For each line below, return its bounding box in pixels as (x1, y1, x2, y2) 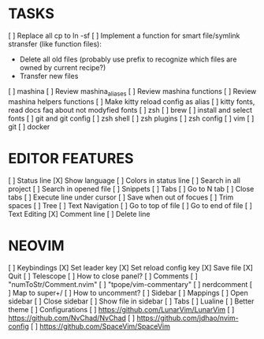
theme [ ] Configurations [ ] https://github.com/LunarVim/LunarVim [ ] (8, 304, 235, 314)
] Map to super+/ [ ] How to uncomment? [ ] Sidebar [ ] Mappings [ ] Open (8, 288, 248, 297)
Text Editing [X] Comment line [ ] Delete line (8, 209, 151, 218)
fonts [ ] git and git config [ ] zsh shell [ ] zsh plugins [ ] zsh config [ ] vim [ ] (8, 114, 255, 123)
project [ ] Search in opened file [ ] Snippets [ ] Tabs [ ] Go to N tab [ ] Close (8, 184, 255, 193)
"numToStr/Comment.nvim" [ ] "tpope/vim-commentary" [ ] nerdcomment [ (8, 279, 253, 289)
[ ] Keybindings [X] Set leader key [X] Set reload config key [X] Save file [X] (8, 263, 254, 272)
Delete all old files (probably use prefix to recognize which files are (19, 54, 237, 64)
